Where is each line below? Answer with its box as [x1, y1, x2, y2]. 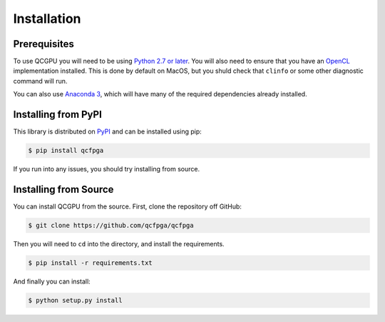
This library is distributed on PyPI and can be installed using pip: [13, 127, 202, 136]
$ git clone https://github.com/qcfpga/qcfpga [28, 221, 194, 229]
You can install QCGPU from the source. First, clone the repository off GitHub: [13, 202, 242, 211]
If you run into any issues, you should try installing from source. [13, 165, 200, 173]
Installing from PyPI [13, 109, 103, 121]
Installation [13, 11, 81, 26]
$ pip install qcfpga [28, 146, 104, 155]
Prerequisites [13, 38, 74, 50]
